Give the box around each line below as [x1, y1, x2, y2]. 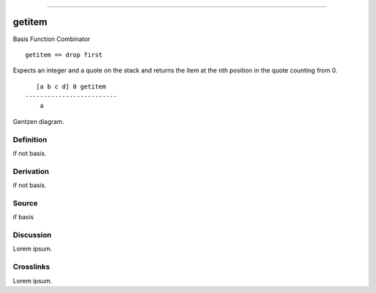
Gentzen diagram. [13, 117, 65, 125]
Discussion [13, 230, 52, 240]
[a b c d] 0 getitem [36, 82, 107, 90]
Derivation [13, 166, 49, 176]
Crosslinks [13, 262, 50, 271]
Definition [13, 134, 47, 144]
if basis [13, 213, 34, 221]
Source [13, 198, 38, 208]
